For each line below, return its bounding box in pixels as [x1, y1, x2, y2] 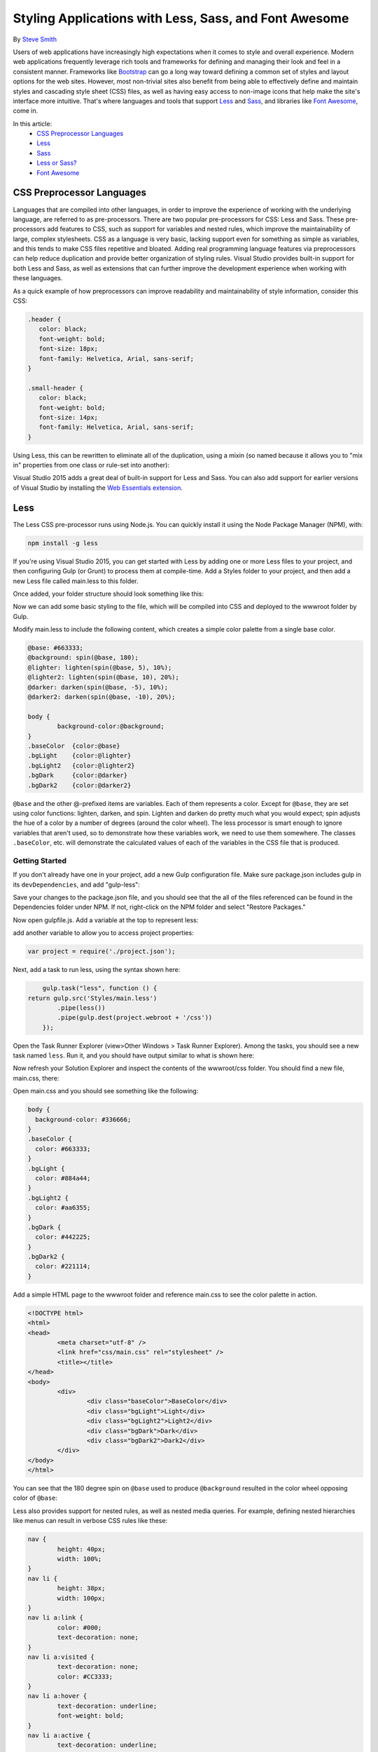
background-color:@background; [57, 723, 164, 730]
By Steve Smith [13, 35, 57, 43]
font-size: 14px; [38, 413, 98, 421]
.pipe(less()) [57, 1004, 106, 1012]
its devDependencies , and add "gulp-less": [13, 880, 140, 889]
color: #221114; [35, 1262, 91, 1271]
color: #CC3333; [57, 1672, 113, 1681]
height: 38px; [57, 1585, 106, 1592]
